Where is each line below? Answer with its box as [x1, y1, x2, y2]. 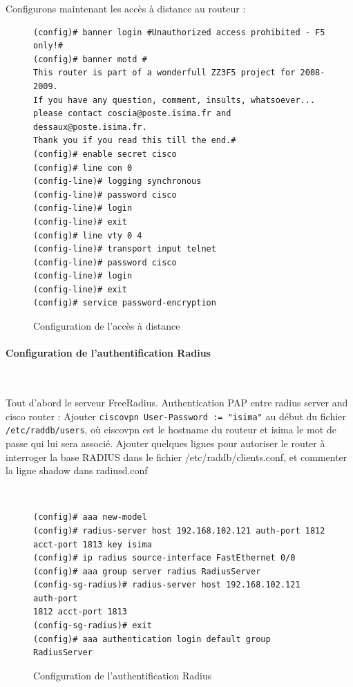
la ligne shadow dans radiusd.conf [6, 463, 148, 478]
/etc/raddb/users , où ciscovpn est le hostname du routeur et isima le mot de [6, 422, 336, 437]
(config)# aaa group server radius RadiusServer [33, 566, 261, 576]
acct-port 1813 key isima [33, 539, 152, 549]
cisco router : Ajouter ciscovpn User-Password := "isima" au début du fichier [6, 408, 346, 423]
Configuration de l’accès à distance [33, 319, 180, 333]
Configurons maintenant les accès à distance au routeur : [6, 1, 246, 15]
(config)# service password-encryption [33, 298, 216, 308]
